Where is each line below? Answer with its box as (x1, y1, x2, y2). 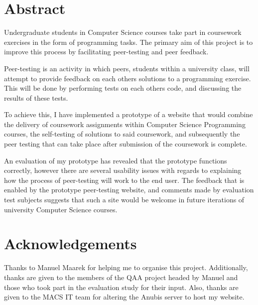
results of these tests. (4, 92, 68, 103)
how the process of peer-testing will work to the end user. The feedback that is (4, 174, 245, 185)
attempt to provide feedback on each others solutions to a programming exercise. (4, 73, 251, 83)
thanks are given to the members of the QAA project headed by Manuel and (4, 272, 238, 282)
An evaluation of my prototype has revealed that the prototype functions (4, 155, 227, 165)
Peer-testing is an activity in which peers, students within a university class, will (4, 63, 250, 73)
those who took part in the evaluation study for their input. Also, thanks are (4, 282, 239, 292)
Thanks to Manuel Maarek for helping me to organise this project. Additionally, (4, 262, 248, 273)
